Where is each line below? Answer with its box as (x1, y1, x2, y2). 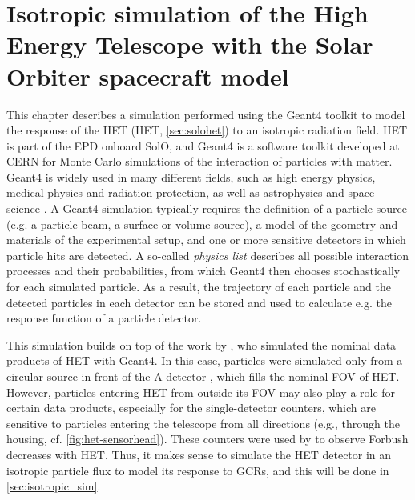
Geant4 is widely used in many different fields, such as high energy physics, (6, 168, 376, 185)
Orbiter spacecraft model (6, 59, 289, 92)
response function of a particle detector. (6, 310, 202, 326)
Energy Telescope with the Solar (6, 28, 373, 61)
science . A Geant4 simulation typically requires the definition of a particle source (6, 200, 407, 217)
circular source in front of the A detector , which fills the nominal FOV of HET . (6, 368, 400, 384)
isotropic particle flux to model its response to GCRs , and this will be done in (6, 462, 389, 478)
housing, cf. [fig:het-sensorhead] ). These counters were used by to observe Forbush (6, 430, 409, 447)
